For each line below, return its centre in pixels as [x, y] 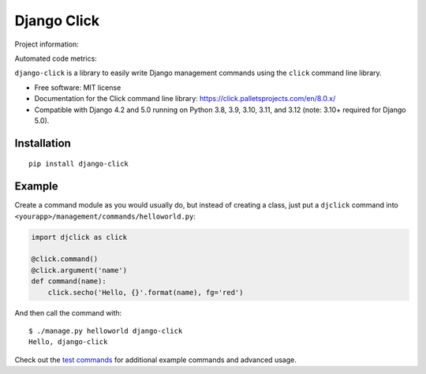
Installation [43, 143]
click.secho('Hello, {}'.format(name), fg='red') [146, 292]
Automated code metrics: [56, 58]
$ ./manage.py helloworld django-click [106, 331]
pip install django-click [79, 164]
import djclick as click [79, 237]
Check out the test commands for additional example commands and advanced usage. [156, 360]
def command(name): [69, 281]
